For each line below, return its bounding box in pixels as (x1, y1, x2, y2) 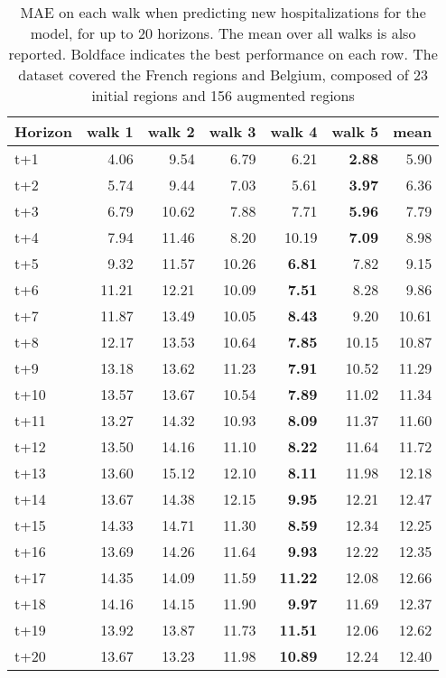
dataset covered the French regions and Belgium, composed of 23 (18, 64, 428, 85)
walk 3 (209, 121, 256, 142)
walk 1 (86, 121, 134, 142)
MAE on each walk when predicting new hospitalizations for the (20, 2, 426, 23)
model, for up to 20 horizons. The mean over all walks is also (30, 23, 416, 43)
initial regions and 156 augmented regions (91, 85, 355, 106)
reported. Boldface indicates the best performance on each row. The (8, 43, 438, 64)
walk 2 (147, 121, 195, 142)
